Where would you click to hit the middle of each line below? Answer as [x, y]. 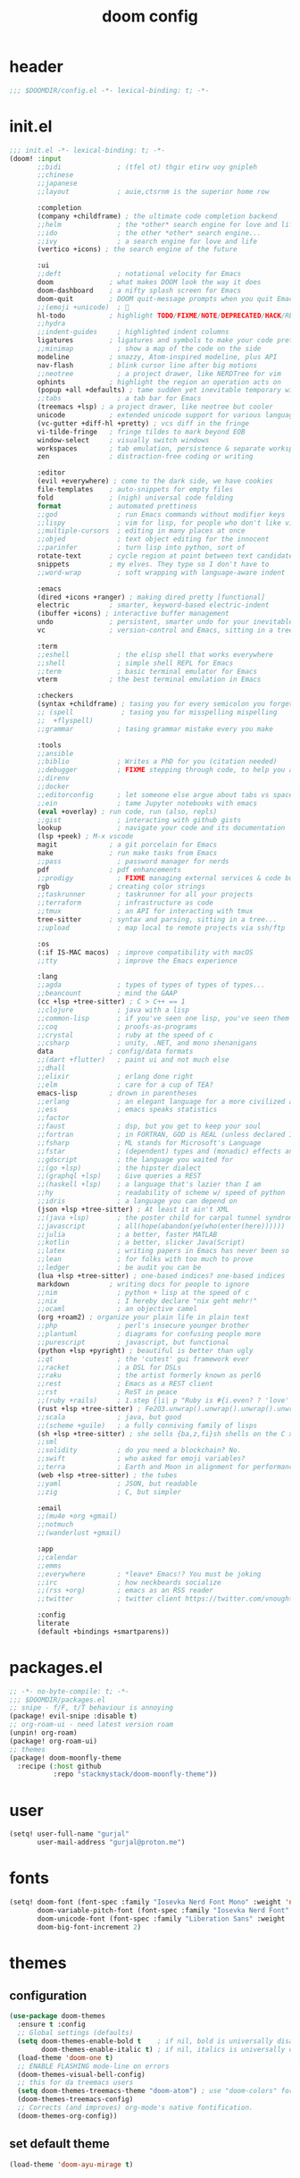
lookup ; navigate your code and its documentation [161, 828]
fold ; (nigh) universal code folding [135, 498]
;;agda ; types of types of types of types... [151, 985]
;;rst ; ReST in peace [107, 1392]
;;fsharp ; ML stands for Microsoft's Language [149, 1143]
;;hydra [51, 324]
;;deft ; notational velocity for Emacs [139, 274]
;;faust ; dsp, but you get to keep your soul [149, 1127]
